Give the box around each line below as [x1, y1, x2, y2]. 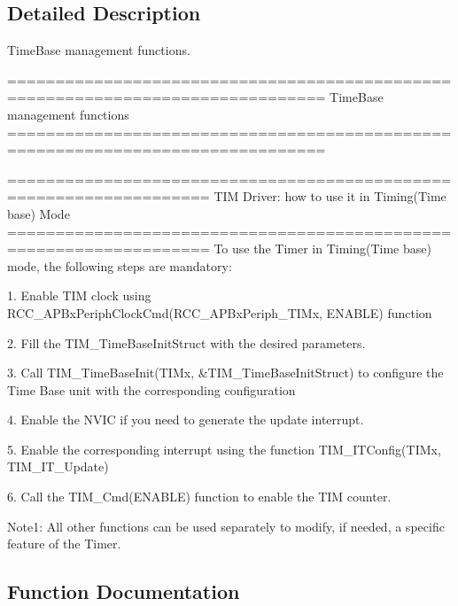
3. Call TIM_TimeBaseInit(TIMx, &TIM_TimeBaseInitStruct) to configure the [7, 363, 444, 382]
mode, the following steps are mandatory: [7, 256, 232, 275]
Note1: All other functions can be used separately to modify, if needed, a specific [7, 517, 445, 535]
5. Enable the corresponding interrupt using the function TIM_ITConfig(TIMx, [7, 439, 441, 458]
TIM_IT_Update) [7, 457, 109, 476]
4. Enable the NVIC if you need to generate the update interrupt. [7, 410, 364, 429]
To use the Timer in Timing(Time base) [213, 239, 431, 258]
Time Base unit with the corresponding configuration [7, 380, 296, 399]
